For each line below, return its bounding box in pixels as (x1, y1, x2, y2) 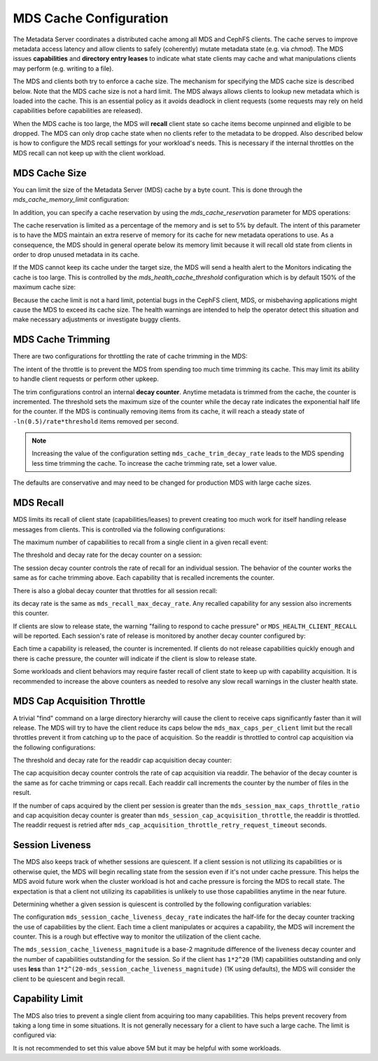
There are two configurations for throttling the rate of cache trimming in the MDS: (13, 352, 248, 361)
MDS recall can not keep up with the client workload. (13, 148, 166, 157)
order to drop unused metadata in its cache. (13, 251, 140, 259)
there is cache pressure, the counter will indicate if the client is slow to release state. (13, 654, 257, 663)
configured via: (13, 1031, 57, 1039)
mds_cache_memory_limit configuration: (13, 195, 129, 204)
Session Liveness (13, 839, 91, 851)
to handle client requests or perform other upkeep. (13, 375, 159, 383)
